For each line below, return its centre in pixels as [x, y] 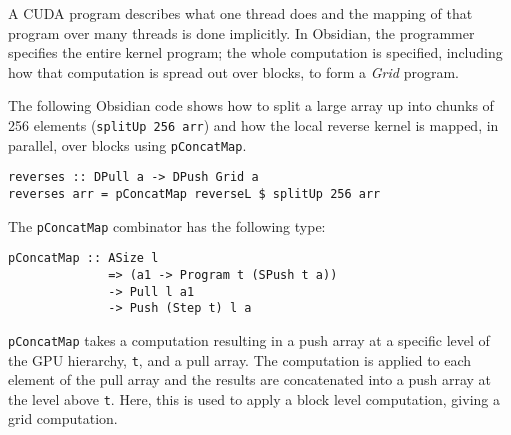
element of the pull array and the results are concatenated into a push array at [250, 379]
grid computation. [63, 418]
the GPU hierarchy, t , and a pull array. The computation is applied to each [240, 359]
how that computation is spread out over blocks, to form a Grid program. [233, 71]
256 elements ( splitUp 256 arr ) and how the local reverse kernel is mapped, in [253, 124]
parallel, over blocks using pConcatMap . [127, 144]
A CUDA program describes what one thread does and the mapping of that [240, 13]
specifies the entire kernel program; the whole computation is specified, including [255, 52]
